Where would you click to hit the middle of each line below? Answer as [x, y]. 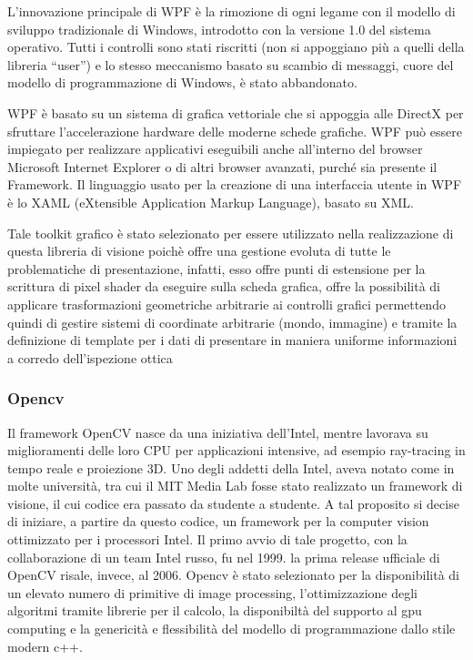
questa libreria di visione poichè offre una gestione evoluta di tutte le [199, 251]
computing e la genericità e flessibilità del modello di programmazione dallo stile [231, 629]
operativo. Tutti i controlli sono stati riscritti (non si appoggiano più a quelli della [236, 47]
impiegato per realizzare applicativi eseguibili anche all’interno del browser [215, 149]
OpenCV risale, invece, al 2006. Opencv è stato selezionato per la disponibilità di [233, 575]
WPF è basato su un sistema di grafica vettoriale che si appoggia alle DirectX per [236, 112]
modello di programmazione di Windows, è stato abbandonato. [182, 82]
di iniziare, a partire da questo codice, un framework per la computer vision [218, 521]
